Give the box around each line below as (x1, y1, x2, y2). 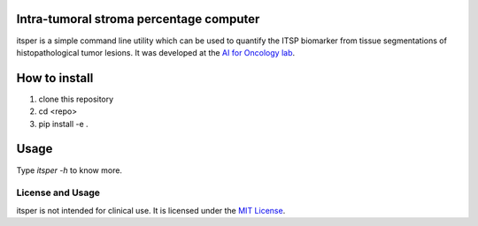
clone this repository (38, 94, 114, 104)
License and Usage (16, 186, 101, 199)
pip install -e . (38, 118, 89, 129)
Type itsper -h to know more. (16, 164, 123, 176)
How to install (16, 71, 94, 86)
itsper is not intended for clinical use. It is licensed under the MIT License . (16, 205, 286, 215)
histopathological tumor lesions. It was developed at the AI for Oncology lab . (16, 47, 296, 57)
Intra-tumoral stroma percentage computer (16, 11, 260, 26)
